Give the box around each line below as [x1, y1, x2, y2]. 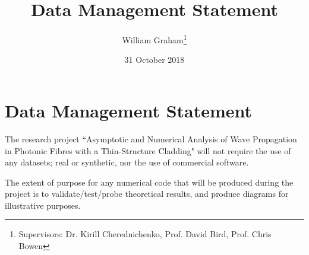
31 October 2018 [124, 53, 185, 66]
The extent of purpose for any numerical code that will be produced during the [5, 176, 294, 188]
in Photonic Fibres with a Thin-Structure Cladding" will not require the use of [5, 144, 291, 157]
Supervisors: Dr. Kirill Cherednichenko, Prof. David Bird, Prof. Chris [18, 228, 272, 240]
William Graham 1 [122, 32, 187, 46]
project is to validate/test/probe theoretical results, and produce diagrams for [5, 187, 289, 200]
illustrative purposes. [5, 199, 81, 211]
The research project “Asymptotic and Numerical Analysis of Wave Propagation [5, 132, 297, 145]
